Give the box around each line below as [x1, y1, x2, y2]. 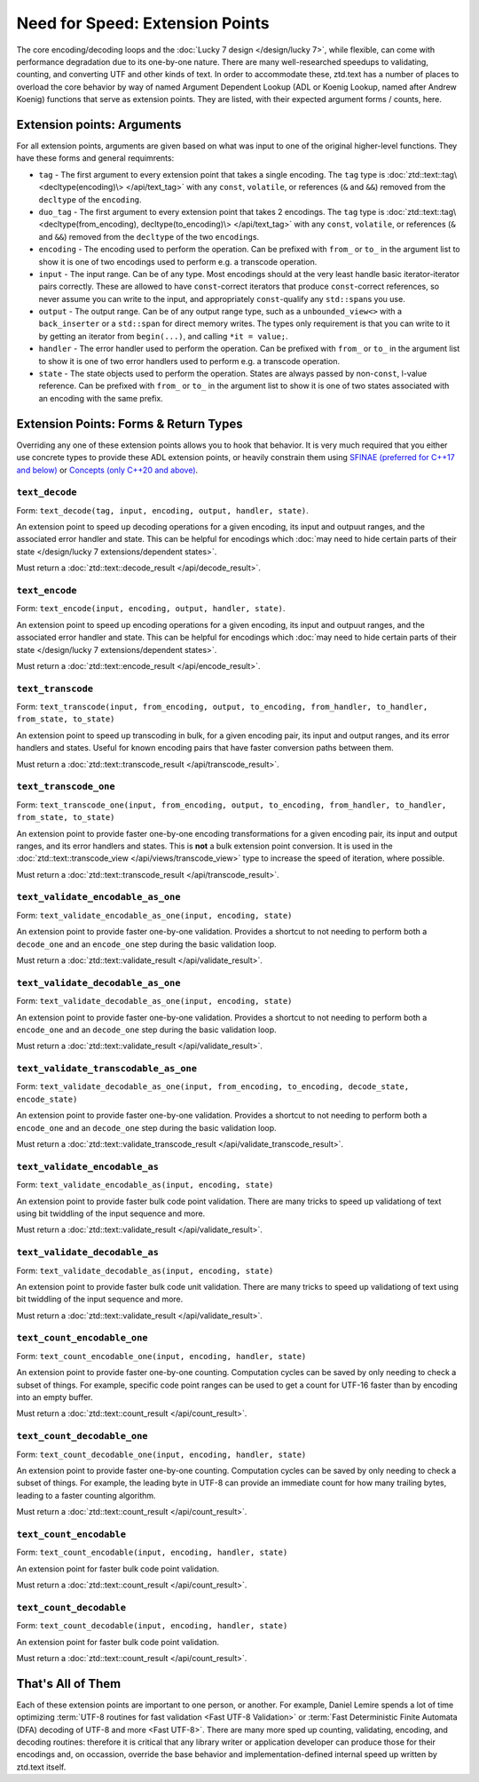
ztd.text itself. [16, 1762, 67, 1772]
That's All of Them [16, 1675, 122, 1691]
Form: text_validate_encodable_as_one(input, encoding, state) [16, 910, 293, 920]
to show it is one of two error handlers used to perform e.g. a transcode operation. [38, 355, 341, 366]
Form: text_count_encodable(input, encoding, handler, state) [16, 1547, 288, 1558]
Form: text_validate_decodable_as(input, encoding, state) [16, 1265, 274, 1276]
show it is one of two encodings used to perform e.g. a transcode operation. [38, 256, 318, 267]
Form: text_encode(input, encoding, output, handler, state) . [16, 603, 286, 614]
